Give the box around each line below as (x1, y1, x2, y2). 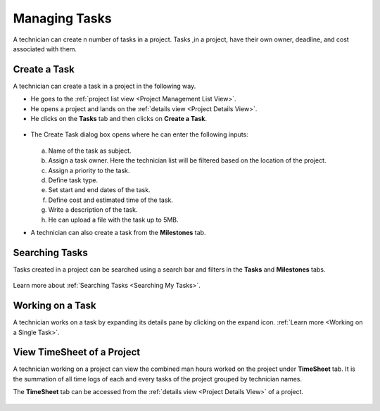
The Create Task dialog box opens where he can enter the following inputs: (30, 130, 249, 139)
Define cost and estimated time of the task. (48, 196, 174, 204)
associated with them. (13, 44, 77, 53)
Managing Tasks (13, 11, 112, 26)
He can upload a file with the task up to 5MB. (48, 215, 179, 224)
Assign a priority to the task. (48, 166, 130, 175)
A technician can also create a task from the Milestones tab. (30, 228, 206, 236)
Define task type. (48, 176, 99, 184)
